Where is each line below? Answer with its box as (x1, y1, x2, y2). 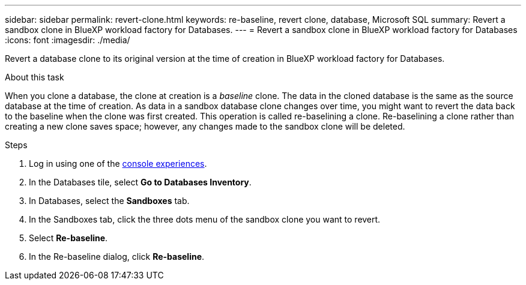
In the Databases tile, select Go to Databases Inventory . (29, 177, 252, 187)
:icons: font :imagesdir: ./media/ (5, 35, 130, 45)
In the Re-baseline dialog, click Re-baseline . (29, 251, 205, 262)
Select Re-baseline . (29, 233, 108, 243)
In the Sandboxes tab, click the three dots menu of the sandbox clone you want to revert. (29, 214, 381, 224)
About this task (5, 72, 64, 82)
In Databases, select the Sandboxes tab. (29, 196, 190, 206)
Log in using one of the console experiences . (29, 158, 207, 169)
